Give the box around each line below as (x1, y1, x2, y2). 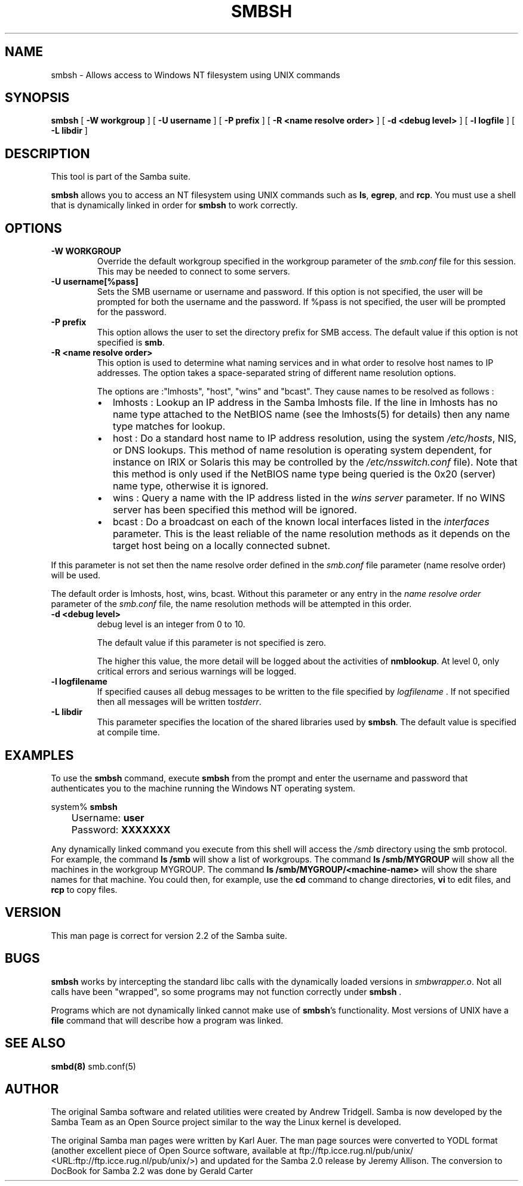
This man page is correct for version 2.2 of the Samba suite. (51, 930, 287, 941)
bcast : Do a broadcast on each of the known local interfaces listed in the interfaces (112, 516, 490, 528)
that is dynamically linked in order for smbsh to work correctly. (51, 200, 298, 211)
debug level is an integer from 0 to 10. (97, 619, 245, 630)
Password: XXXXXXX (71, 823, 171, 836)
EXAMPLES (5, 747, 74, 763)
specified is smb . (97, 337, 165, 348)
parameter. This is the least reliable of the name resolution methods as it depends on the (112, 528, 510, 540)
